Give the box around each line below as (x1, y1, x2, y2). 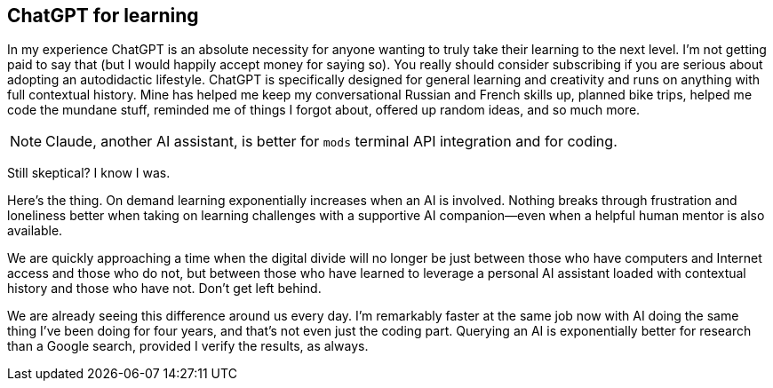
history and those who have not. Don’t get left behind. (7, 281, 322, 297)
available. (7, 223, 63, 239)
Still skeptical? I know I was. (7, 165, 171, 181)
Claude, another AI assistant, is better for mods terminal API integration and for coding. (45, 132, 618, 151)
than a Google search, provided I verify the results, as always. (7, 338, 369, 354)
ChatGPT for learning (7, 4, 199, 27)
